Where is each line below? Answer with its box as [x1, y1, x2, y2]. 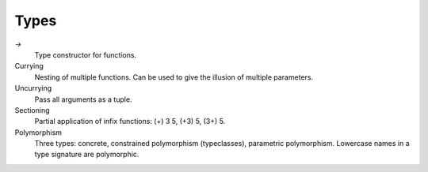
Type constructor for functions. [34, 50, 137, 59]
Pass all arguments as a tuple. [34, 95, 132, 104]
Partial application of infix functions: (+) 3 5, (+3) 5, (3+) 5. [34, 117, 226, 126]
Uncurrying [14, 84, 52, 93]
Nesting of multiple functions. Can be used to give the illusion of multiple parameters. [34, 72, 313, 82]
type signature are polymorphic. [34, 150, 139, 159]
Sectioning [14, 105, 51, 114]
